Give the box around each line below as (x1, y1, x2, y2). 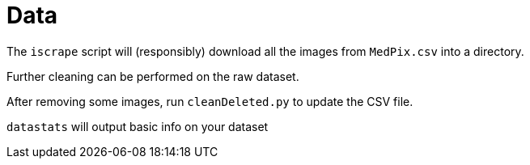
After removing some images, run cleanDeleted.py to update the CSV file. (6, 94, 413, 108)
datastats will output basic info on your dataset (6, 119, 269, 133)
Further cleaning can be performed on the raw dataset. (6, 69, 299, 83)
